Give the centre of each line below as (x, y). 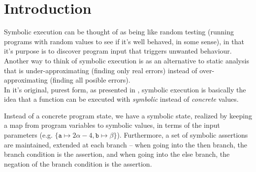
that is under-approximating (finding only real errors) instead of (101, 70)
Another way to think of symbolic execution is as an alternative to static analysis (127, 60)
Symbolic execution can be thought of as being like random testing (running (119, 32)
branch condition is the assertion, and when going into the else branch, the (117, 154)
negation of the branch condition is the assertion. (78, 163)
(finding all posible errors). (90, 80)
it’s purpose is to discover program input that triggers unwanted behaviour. (118, 51)
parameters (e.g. (28, 135)
